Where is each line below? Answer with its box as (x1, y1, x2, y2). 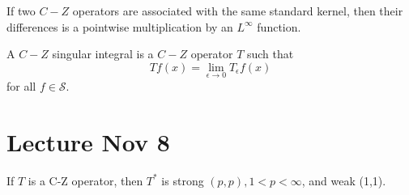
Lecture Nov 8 (6, 125, 170, 158)
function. (257, 18, 301, 35)
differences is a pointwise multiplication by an (6, 18, 233, 35)
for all (6, 78, 36, 94)
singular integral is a (52, 45, 154, 62)
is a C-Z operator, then (28, 172, 143, 189)
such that (246, 45, 294, 62)
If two (6, 2, 36, 19)
